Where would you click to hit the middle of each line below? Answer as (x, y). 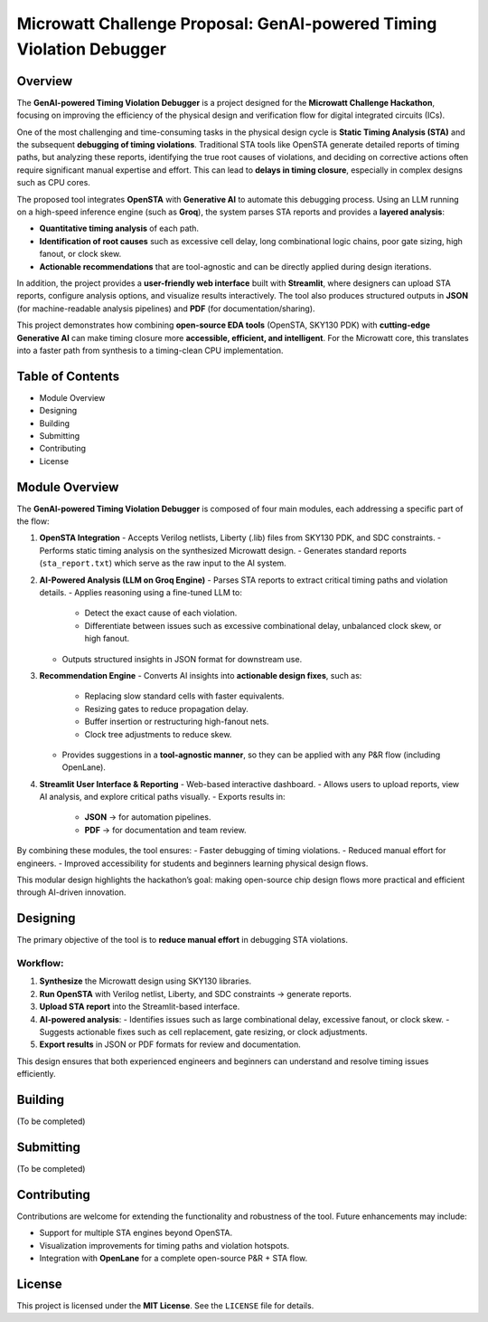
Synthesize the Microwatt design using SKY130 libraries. (145, 981)
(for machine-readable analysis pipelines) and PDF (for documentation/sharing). (166, 309)
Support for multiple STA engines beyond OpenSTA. (136, 1233)
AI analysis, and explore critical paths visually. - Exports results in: (162, 797)
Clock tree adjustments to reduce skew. (158, 734)
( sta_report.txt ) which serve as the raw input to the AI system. (163, 563)
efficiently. (36, 1074)
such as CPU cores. (53, 183)
